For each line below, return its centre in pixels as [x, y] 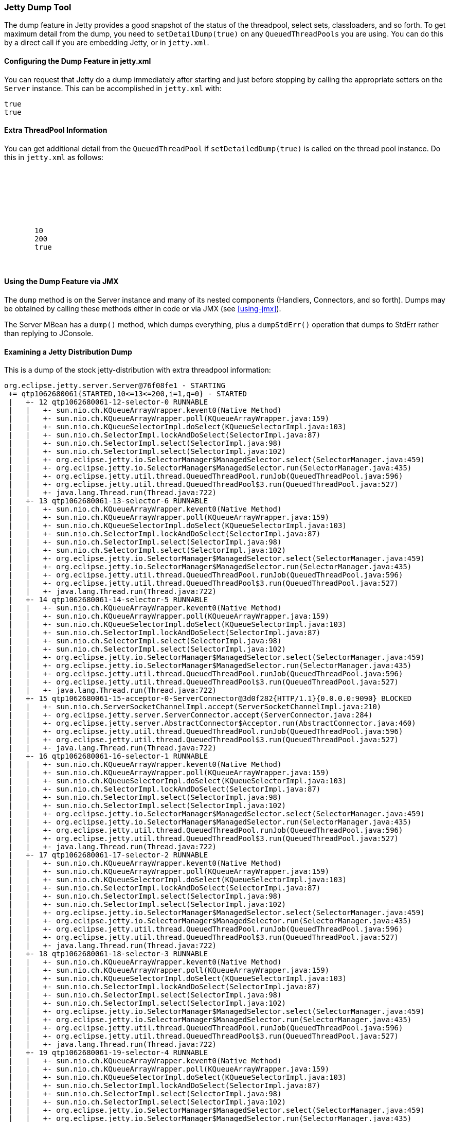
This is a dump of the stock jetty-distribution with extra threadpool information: [138, 370]
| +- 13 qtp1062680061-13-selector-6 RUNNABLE [108, 501]
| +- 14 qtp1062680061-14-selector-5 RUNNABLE [108, 600]
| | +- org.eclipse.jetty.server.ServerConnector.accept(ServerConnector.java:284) [191, 715]
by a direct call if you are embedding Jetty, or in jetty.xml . [107, 43]
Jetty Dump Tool [38, 7]
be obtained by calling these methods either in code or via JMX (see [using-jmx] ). [143, 309]
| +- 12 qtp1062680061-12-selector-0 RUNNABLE [108, 402]
